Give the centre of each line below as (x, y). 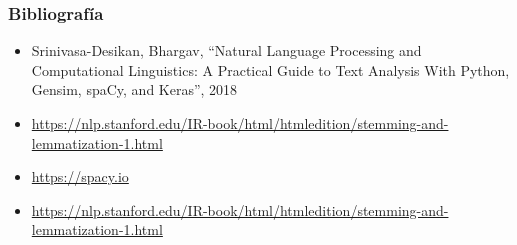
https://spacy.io (80, 176)
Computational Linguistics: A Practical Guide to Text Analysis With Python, (270, 69)
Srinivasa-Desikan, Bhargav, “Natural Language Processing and (226, 50)
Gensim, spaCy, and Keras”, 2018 (134, 89)
